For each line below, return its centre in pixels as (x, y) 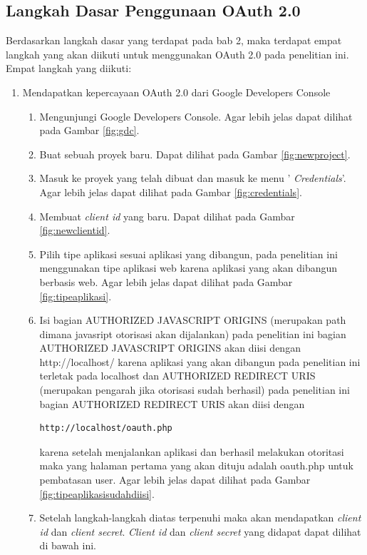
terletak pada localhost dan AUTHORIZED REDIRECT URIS (177, 376)
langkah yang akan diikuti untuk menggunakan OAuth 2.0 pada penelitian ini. (177, 54)
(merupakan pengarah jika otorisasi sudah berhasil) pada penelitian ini (195, 390)
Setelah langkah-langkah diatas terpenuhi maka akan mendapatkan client (200, 518)
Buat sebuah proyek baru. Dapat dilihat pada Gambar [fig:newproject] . (195, 154)
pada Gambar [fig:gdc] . (89, 130)
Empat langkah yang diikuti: (69, 68)
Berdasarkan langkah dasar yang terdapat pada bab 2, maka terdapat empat (174, 40)
